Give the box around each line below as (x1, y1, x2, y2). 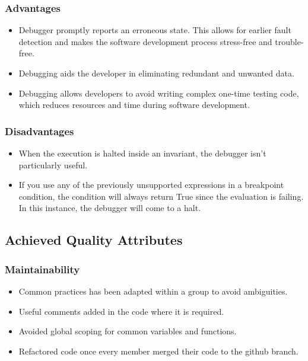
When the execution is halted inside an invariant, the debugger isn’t (18, 147, 266, 159)
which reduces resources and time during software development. (18, 98, 250, 111)
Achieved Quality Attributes (5, 231, 183, 249)
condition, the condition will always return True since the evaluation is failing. (18, 190, 304, 202)
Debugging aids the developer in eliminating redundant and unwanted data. (18, 67, 294, 79)
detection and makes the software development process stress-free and (18, 35, 272, 47)
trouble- (275, 35, 304, 47)
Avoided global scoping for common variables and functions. (18, 325, 237, 337)
